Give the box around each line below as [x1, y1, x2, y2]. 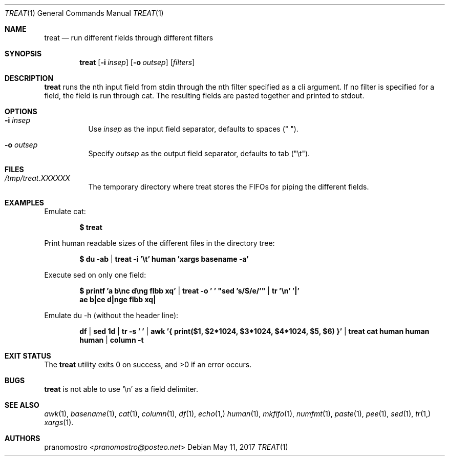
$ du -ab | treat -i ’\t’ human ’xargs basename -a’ [79, 255, 249, 263]
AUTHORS [5, 434, 40, 443]
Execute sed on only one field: [44, 270, 146, 279]
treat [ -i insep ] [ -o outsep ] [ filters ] [79, 58, 195, 67]
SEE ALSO [5, 401, 39, 409]
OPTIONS [5, 107, 37, 116]
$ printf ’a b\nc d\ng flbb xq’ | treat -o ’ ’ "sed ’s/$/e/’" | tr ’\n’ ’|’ [79, 286, 300, 295]
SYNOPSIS [5, 49, 42, 58]
